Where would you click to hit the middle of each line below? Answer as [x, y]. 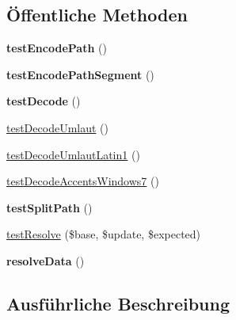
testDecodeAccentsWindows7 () [83, 181]
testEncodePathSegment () [80, 74]
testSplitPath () [49, 207]
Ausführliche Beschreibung [118, 303]
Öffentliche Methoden [97, 15]
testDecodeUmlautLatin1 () [73, 154]
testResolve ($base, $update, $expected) [104, 234]
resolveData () [46, 260]
